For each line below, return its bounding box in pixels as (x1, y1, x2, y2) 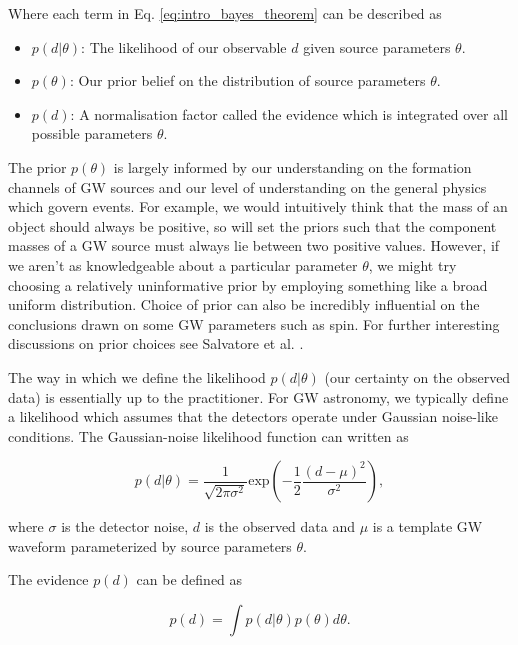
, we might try (368, 254, 457, 275)
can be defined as (136, 569, 243, 590)
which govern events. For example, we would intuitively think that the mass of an (8, 196, 508, 217)
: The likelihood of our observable (81, 36, 287, 57)
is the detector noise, (61, 516, 189, 537)
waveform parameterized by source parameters (8, 535, 292, 556)
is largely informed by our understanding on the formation (113, 156, 472, 177)
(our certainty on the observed (324, 366, 511, 387)
